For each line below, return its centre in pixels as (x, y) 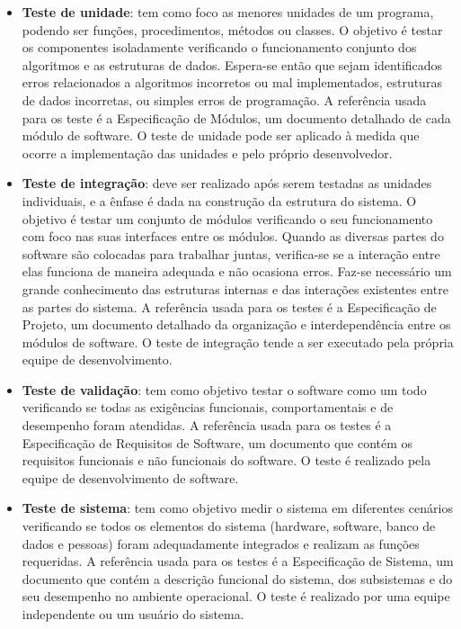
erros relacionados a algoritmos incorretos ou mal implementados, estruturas (232, 82)
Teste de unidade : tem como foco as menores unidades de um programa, (228, 12)
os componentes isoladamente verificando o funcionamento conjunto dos (219, 47)
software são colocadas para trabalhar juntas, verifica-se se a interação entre (231, 253)
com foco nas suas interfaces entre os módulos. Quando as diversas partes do (233, 236)
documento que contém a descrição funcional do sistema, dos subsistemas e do (237, 578)
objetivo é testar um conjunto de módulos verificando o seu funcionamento (227, 218)
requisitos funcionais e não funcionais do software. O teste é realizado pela (226, 460)
